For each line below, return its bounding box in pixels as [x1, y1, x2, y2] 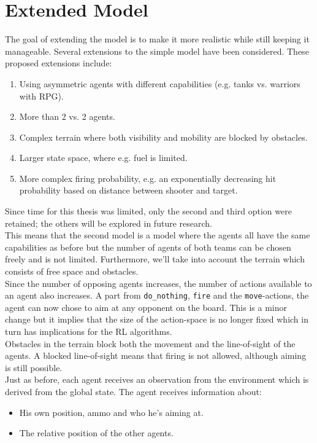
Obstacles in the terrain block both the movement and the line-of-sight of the [5, 337, 296, 350]
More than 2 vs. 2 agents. [19, 110, 115, 123]
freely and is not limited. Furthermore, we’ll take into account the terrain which [5, 253, 305, 265]
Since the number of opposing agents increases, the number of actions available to [5, 276, 312, 289]
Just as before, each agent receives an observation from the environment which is [5, 373, 309, 386]
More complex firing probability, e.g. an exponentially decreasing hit [19, 171, 277, 184]
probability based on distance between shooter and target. [19, 184, 238, 197]
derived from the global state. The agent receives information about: [5, 385, 262, 398]
